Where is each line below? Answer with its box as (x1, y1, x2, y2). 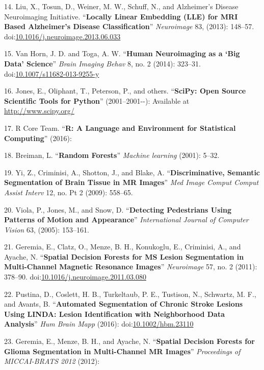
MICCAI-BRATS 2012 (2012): (4, 356, 100, 366)
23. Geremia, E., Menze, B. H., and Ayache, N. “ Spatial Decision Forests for (4, 336, 255, 346)
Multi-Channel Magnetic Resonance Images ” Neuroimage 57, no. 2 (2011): (4, 261, 257, 272)
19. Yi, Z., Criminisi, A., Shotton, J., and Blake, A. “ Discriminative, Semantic (4, 167, 260, 177)
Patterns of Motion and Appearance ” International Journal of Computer (4, 214, 249, 225)
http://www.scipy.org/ (4, 105, 74, 116)
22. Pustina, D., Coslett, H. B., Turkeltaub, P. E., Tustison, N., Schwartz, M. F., (4, 288, 256, 299)
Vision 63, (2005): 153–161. (4, 224, 89, 235)
